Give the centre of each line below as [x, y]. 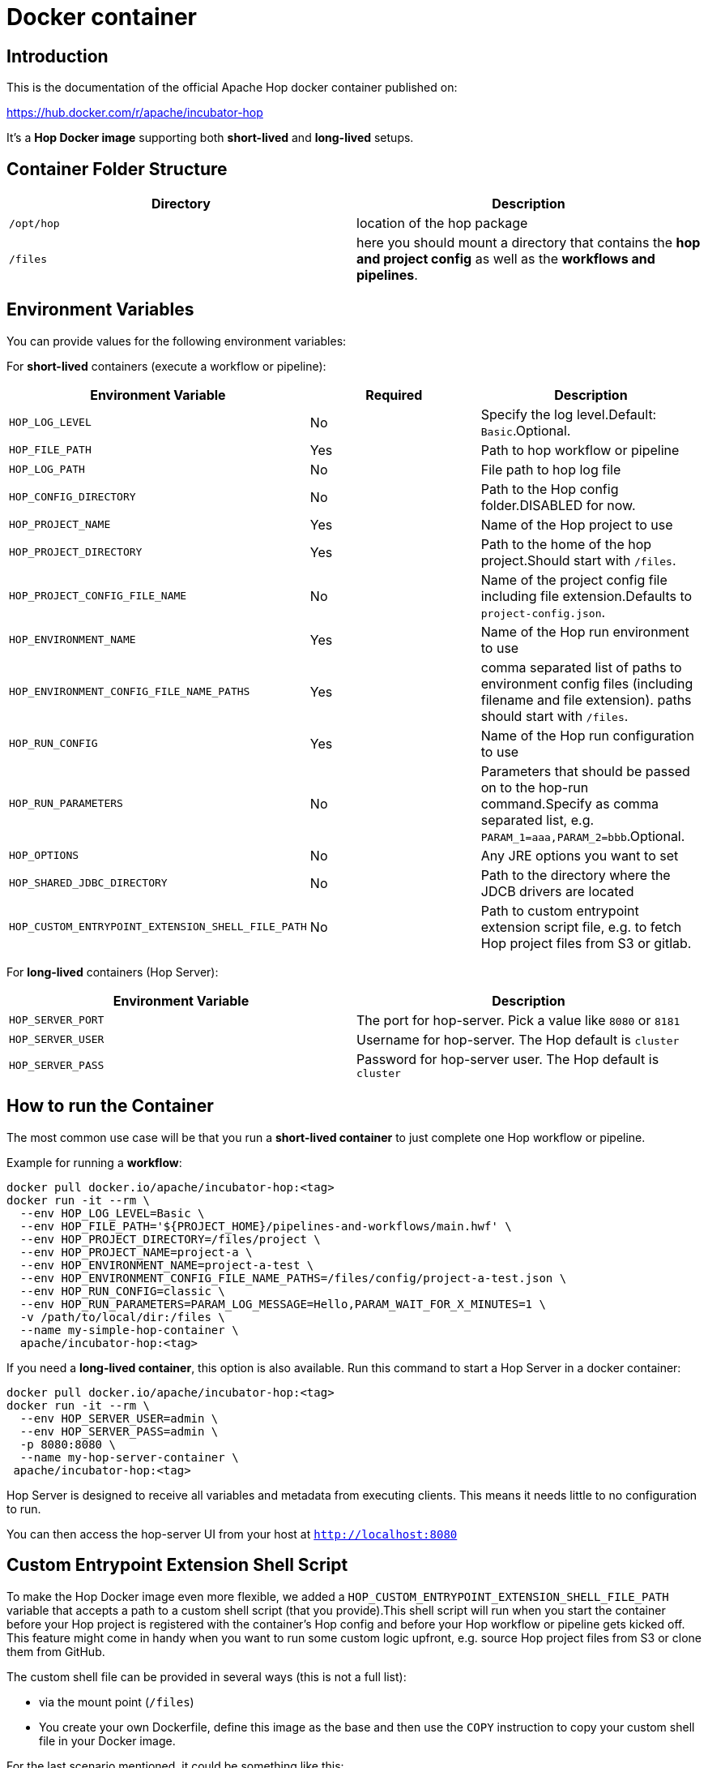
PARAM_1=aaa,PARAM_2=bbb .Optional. [583, 836]
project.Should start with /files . [578, 560]
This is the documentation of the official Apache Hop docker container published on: [232, 88]
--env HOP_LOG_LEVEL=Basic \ [112, 1213]
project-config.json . [543, 612]
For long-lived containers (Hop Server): [113, 972]
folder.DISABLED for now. [558, 505]
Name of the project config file [574, 579]
